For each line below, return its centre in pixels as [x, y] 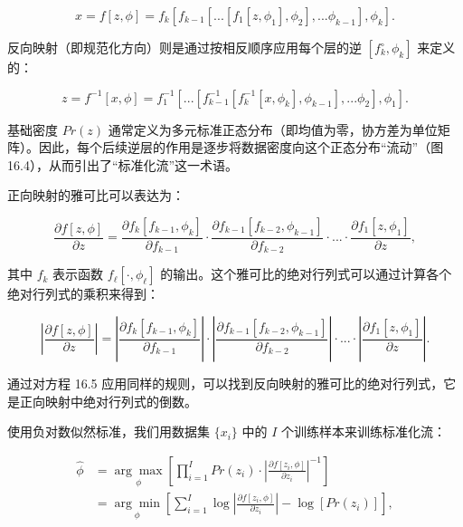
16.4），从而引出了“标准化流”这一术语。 [123, 164]
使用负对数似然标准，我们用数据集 [109, 431]
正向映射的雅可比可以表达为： [96, 195]
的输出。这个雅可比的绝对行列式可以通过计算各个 [306, 274]
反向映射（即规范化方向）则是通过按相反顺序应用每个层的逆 [184, 47]
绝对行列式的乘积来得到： [83, 294]
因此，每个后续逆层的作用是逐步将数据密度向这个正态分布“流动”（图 [241, 147]
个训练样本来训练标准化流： [364, 431]
